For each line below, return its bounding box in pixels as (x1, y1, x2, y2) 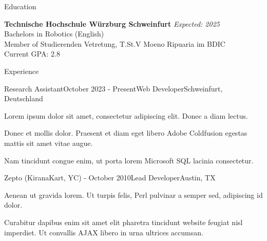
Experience (4, 65, 39, 76)
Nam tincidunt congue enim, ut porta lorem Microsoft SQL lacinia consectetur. (4, 155, 254, 165)
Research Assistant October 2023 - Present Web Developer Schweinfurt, (4, 83, 223, 94)
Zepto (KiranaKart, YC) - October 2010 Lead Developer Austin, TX (4, 172, 216, 183)
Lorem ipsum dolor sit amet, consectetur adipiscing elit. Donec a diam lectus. (4, 110, 248, 121)
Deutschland (4, 93, 43, 104)
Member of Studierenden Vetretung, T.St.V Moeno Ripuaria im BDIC (4, 38, 225, 49)
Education (4, 1, 36, 11)
